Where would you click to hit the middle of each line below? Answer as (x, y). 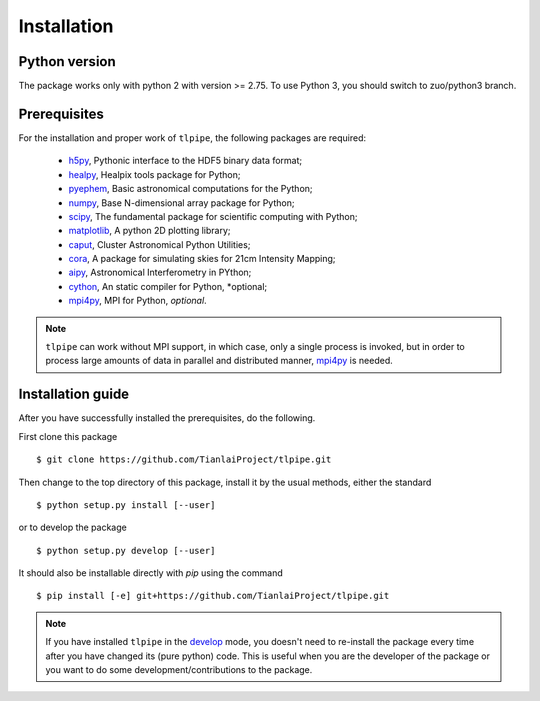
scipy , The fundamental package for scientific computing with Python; (213, 216)
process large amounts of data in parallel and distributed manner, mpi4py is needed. (219, 361)
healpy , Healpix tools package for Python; (154, 174)
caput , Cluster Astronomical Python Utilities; (159, 244)
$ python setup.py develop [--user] (126, 550)
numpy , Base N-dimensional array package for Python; (181, 202)
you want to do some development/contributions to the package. (179, 670)
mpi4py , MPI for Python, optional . (137, 301)
